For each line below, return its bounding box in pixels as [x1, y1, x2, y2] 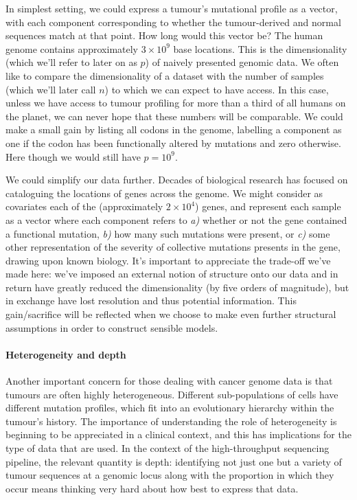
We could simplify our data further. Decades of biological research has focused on [5, 172, 348, 187]
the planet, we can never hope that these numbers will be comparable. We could [5, 109, 343, 123]
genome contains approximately [5, 41, 139, 56]
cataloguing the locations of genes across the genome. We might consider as [5, 185, 323, 200]
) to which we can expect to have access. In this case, [104, 82, 329, 96]
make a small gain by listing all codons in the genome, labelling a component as [5, 122, 342, 137]
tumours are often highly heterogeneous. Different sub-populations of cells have [5, 387, 338, 401]
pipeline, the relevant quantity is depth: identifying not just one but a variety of [5, 454, 342, 468]
